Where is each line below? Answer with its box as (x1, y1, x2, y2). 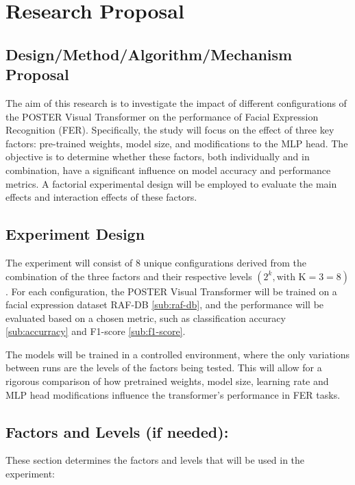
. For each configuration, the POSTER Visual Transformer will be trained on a (5, 284, 337, 298)
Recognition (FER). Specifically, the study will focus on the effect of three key (5, 123, 334, 137)
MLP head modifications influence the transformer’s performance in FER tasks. (5, 387, 341, 401)
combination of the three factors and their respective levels (5, 269, 252, 283)
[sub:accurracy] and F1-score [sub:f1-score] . (5, 324, 186, 338)
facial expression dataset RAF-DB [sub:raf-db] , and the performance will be (5, 297, 324, 312)
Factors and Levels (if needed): (5, 421, 229, 442)
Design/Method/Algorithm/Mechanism (5, 43, 293, 64)
